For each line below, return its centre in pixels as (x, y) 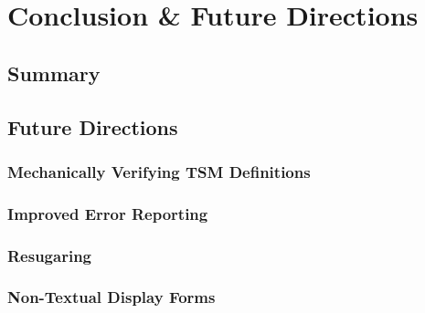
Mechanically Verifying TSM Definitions (159, 171)
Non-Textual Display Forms (112, 297)
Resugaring (50, 255)
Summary (54, 73)
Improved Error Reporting (108, 213)
